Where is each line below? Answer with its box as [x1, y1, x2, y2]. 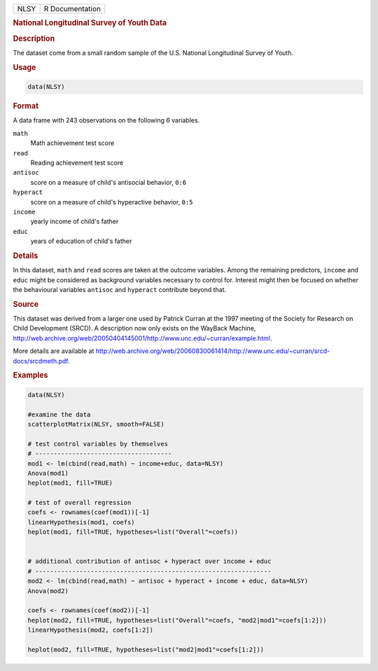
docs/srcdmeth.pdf [13, 357, 69, 365]
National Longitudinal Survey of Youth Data [13, 18, 167, 28]
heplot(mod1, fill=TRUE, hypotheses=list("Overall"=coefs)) [27, 528, 239, 536]
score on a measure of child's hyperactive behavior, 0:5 [30, 198, 193, 206]
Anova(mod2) [27, 587, 69, 595]
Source [13, 299, 39, 309]
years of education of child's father [30, 237, 132, 245]
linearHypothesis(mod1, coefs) [27, 518, 136, 526]
